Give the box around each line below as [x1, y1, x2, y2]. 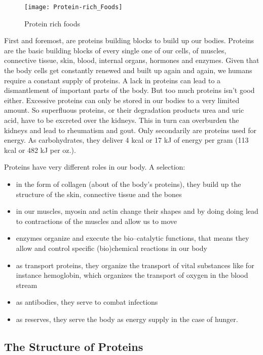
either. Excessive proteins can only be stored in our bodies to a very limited [4, 94, 240, 105]
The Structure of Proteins [4, 338, 143, 354]
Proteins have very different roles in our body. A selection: [4, 162, 185, 172]
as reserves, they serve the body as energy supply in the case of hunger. [16, 313, 238, 324]
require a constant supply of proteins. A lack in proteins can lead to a [4, 75, 221, 85]
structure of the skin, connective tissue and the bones [16, 188, 182, 199]
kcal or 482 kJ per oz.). [4, 144, 76, 155]
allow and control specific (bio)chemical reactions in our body [16, 242, 207, 253]
